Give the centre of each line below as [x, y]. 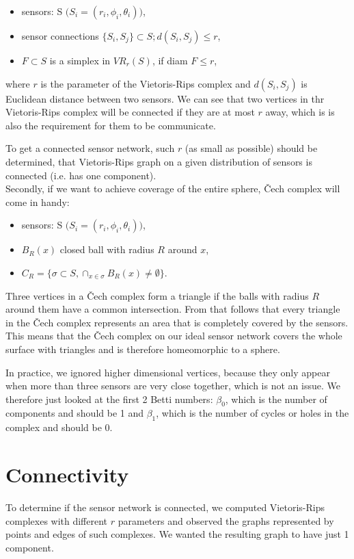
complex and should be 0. [59, 427]
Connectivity [67, 474]
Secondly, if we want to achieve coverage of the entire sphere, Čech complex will [173, 188]
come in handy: [38, 201]
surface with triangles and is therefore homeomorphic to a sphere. [143, 349]
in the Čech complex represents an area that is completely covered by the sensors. [177, 322]
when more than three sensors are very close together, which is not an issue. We [173, 386]
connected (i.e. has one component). [81, 175]
